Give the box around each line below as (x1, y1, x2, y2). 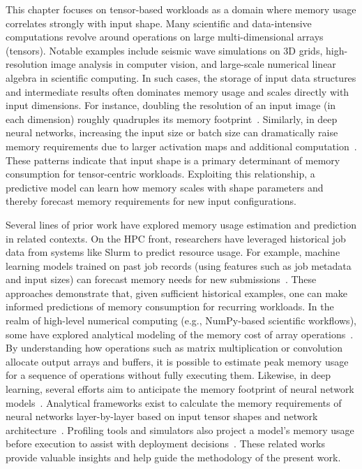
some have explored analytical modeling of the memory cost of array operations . (6, 326, 354, 341)
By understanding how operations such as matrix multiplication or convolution (6, 340, 342, 355)
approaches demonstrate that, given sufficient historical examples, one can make (6, 285, 348, 300)
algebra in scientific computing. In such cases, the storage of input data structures (6, 70, 356, 85)
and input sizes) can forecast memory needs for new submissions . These (6, 272, 317, 287)
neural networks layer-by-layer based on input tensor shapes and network (6, 409, 318, 424)
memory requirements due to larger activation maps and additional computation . (6, 138, 357, 153)
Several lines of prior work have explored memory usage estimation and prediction (6, 217, 356, 231)
